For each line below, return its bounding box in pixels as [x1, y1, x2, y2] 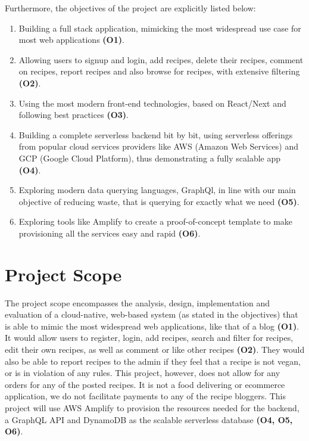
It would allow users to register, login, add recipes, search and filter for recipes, [5, 331, 294, 344]
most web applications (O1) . [18, 33, 124, 46]
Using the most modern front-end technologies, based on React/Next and [18, 97, 286, 109]
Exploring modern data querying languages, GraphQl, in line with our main [18, 184, 296, 196]
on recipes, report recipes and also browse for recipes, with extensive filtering [18, 65, 300, 77]
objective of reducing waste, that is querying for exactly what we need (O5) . [18, 195, 299, 207]
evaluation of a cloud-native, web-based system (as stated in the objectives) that [5, 308, 298, 321]
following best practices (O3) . [18, 108, 129, 121]
